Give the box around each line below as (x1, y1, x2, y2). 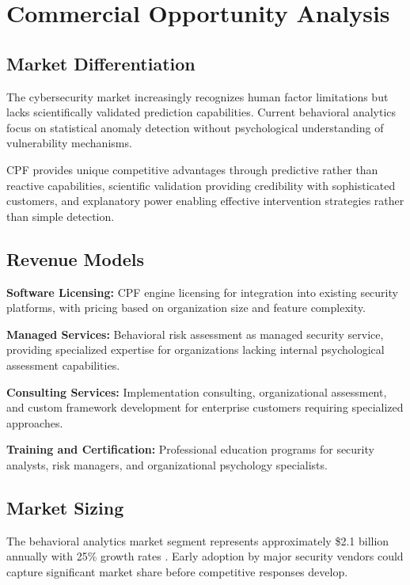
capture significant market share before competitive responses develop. (6, 563, 348, 579)
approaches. (6, 414, 63, 431)
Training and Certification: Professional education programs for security (6, 441, 374, 458)
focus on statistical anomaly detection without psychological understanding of (6, 119, 384, 135)
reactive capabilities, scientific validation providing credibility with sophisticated (6, 177, 396, 193)
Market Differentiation (6, 51, 196, 75)
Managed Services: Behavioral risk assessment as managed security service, (6, 325, 384, 342)
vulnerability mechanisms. (6, 135, 132, 151)
